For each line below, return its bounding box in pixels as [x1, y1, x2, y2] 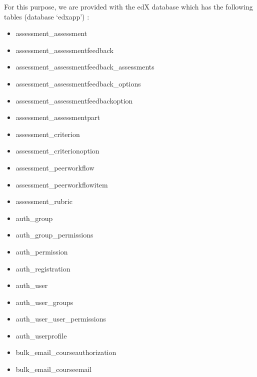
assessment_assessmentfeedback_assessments [15, 61, 154, 72]
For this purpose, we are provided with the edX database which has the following [4, 1, 253, 11]
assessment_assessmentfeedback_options [15, 78, 141, 88]
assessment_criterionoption [15, 145, 99, 156]
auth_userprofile [15, 330, 67, 340]
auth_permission [15, 246, 68, 256]
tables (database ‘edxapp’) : [4, 11, 89, 21]
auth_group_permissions [15, 229, 93, 240]
